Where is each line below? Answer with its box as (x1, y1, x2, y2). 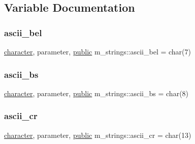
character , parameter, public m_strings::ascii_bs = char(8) (4, 88, 189, 98)
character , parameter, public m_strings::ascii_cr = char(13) (4, 129, 191, 140)
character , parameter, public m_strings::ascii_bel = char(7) (4, 46, 191, 56)
